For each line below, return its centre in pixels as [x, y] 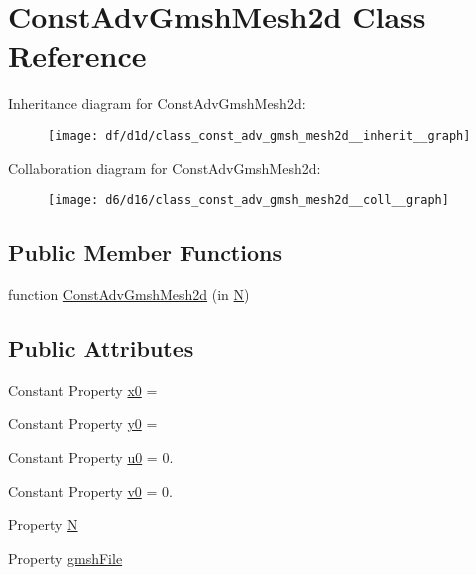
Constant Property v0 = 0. [90, 490]
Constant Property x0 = [83, 389]
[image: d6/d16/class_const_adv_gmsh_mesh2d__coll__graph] [248, 200]
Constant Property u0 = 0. [91, 457]
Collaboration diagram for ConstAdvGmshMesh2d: [164, 167]
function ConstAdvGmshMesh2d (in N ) [129, 294]
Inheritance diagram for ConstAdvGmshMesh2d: [157, 103]
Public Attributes [101, 348]
